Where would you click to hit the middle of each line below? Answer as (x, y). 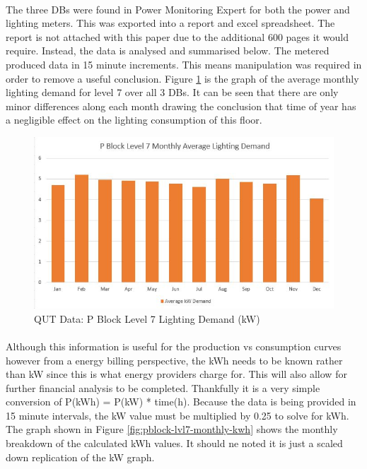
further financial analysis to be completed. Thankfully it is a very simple (163, 387)
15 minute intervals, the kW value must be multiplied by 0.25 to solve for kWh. (177, 415)
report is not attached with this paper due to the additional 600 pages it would (177, 36)
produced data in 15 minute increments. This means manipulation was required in (184, 64)
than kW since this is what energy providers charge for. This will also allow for (176, 374)
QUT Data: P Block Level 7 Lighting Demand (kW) (147, 318)
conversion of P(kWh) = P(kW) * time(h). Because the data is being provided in (181, 402)
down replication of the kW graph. (80, 457)
